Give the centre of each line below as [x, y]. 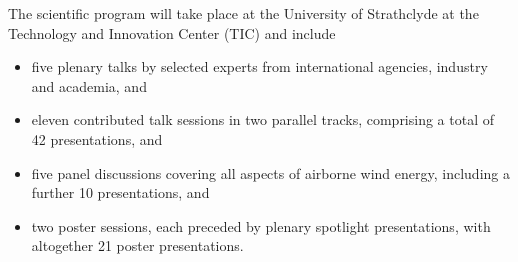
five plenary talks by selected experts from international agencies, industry [259, 66]
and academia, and [89, 85]
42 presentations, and [97, 138]
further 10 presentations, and [120, 192]
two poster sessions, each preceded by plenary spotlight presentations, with [261, 225]
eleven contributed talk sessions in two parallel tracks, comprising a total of [263, 119]
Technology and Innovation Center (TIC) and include [172, 32]
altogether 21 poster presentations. [137, 245]
